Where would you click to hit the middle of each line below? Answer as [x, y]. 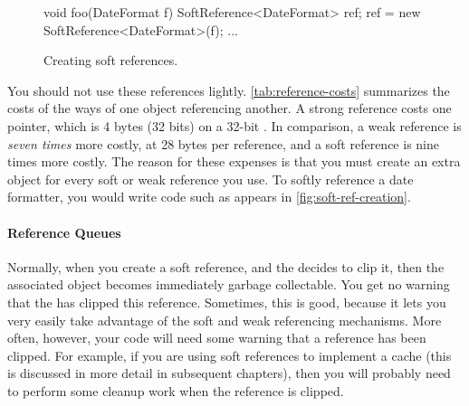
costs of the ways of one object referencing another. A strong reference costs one [230, 108]
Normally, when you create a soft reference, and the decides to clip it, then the [226, 266]
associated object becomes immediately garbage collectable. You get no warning [229, 284]
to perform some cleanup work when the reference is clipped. [176, 390]
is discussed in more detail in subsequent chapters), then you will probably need [229, 373]
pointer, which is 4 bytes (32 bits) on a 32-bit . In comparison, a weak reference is [234, 125]
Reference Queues [64, 232]
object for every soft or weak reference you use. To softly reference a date [211, 179]
